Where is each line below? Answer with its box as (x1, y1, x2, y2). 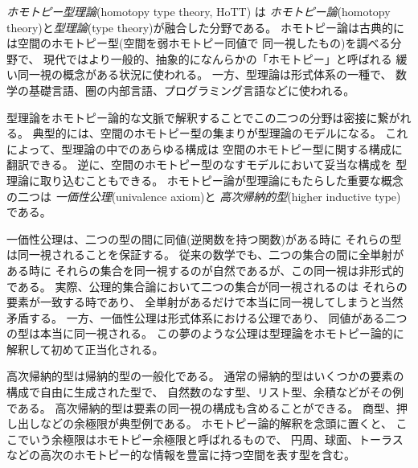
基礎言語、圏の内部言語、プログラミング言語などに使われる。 (28, 81, 355, 98)
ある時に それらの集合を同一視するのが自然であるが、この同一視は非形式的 (6, 261, 404, 278)
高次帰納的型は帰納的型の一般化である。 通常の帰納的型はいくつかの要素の (6, 367, 404, 384)
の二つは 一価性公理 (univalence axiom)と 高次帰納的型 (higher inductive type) (6, 187, 401, 204)
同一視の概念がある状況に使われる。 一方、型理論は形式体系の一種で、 (17, 66, 392, 83)
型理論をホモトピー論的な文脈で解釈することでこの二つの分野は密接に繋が (6, 109, 400, 125)
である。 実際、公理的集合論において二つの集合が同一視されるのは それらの (6, 277, 408, 294)
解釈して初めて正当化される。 (6, 340, 164, 357)
